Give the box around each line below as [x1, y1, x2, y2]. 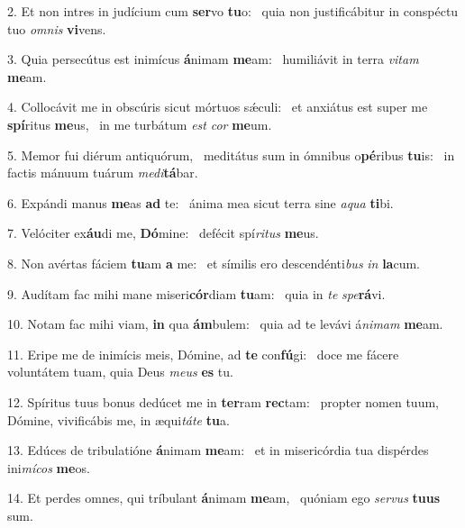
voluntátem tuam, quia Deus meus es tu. [7, 362, 233, 381]
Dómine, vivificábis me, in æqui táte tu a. [7, 410, 230, 429]
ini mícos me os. [7, 458, 90, 477]
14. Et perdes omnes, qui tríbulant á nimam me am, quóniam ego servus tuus [7, 488, 441, 507]
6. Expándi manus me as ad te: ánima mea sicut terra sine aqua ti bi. [7, 193, 394, 212]
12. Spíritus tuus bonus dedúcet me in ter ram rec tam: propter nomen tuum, [7, 392, 439, 411]
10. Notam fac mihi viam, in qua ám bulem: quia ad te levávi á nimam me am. [7, 314, 443, 333]
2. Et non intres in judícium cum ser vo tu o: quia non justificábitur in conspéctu [7, 2, 459, 20]
